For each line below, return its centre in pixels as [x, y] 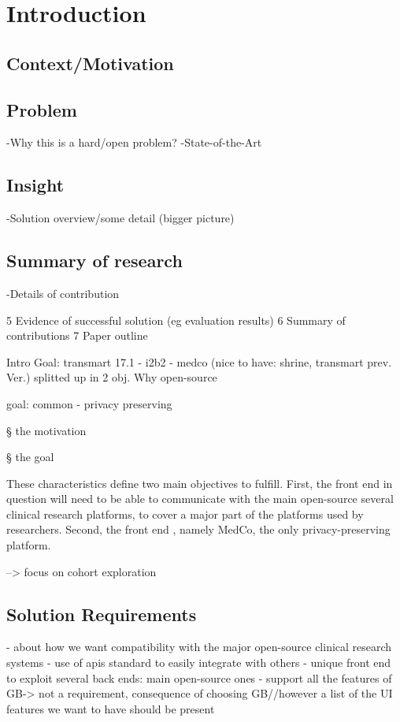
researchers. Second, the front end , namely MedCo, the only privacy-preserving [198, 529]
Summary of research [94, 261]
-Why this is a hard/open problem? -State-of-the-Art [134, 142]
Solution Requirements [102, 614]
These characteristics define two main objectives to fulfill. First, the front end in [200, 483]
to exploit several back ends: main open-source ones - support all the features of [199, 677]
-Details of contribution [63, 293]
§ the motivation [46, 430]
